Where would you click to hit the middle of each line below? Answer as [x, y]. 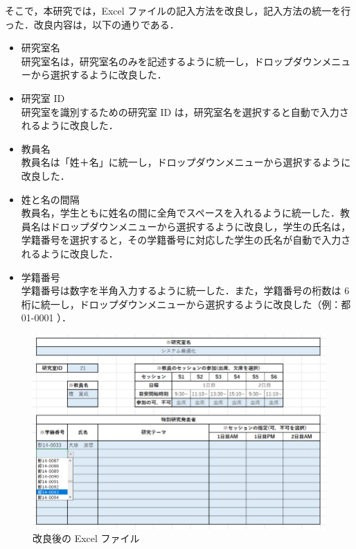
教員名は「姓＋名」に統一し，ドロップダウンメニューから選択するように [186, 162]
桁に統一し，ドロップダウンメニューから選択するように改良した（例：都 [186, 304]
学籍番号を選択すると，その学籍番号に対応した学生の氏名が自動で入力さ [186, 240]
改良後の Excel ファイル [86, 538]
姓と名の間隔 [50, 199]
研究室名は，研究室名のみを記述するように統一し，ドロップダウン [171, 61]
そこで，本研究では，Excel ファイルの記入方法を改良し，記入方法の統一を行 [178, 10]
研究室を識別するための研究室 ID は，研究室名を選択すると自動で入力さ [185, 111]
